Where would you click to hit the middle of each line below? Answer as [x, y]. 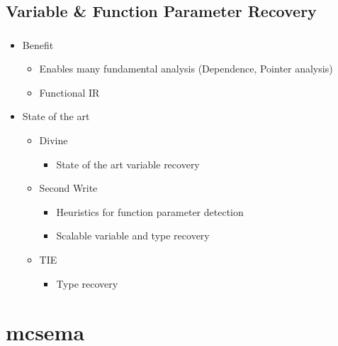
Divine [53, 140]
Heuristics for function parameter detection [150, 211]
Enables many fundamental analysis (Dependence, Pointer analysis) [186, 69]
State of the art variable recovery [128, 164]
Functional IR [69, 92]
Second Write [68, 188]
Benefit [38, 44]
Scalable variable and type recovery [133, 236]
